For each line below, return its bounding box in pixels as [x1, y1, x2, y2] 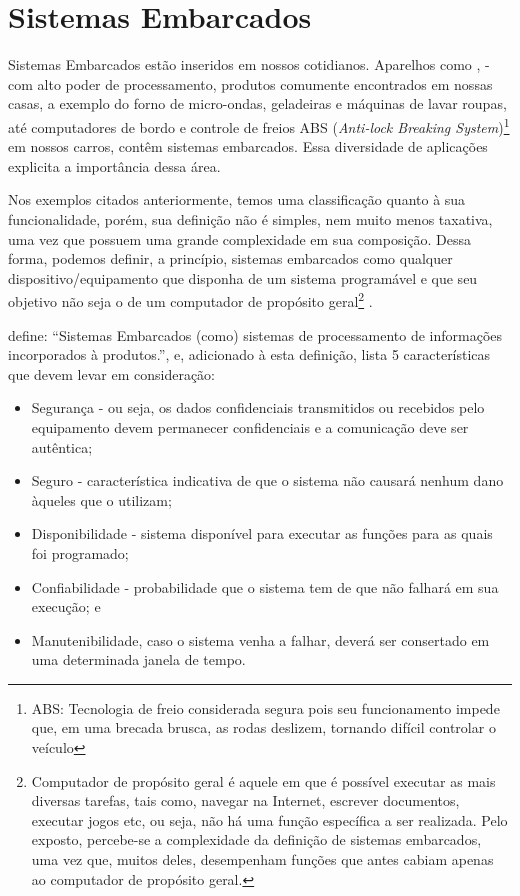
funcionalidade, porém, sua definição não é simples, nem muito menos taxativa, [8, 208, 493, 229]
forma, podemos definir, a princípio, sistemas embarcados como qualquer [8, 248, 453, 269]
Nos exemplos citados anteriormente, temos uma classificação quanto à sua [8, 189, 466, 210]
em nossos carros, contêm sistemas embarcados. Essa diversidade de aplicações [8, 136, 488, 157]
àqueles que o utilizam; [31, 489, 172, 510]
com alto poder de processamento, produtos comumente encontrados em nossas [8, 73, 493, 94]
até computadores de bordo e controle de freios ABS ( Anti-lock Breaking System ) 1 [8, 113, 510, 137]
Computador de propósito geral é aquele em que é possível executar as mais [31, 770, 496, 791]
